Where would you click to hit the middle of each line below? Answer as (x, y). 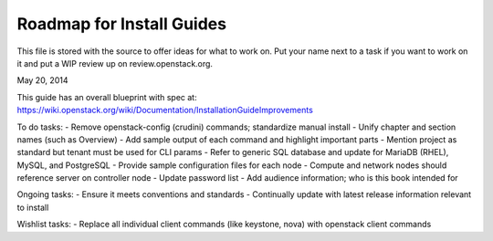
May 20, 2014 (42, 80)
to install (33, 207)
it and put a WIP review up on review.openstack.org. (115, 63)
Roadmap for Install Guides (122, 24)
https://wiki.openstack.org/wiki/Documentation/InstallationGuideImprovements (165, 110)
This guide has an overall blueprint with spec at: (107, 97)
